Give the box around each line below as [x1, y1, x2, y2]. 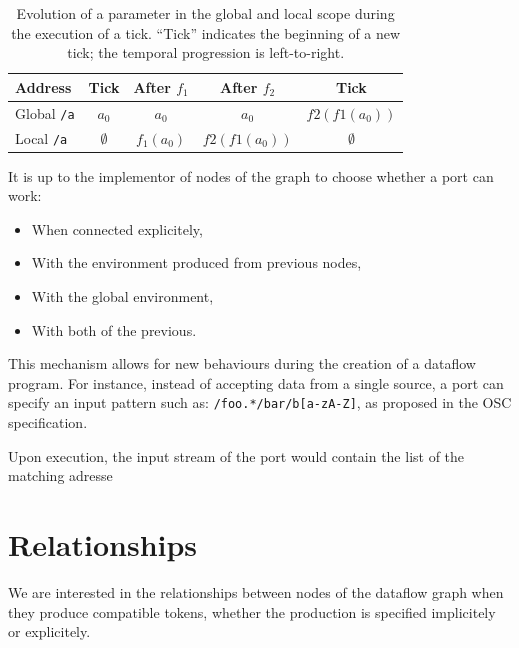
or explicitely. [8, 621, 91, 642]
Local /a [15, 127, 68, 148]
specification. [8, 412, 88, 433]
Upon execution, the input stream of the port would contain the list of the [8, 445, 465, 466]
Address [15, 76, 72, 97]
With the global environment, [31, 286, 214, 307]
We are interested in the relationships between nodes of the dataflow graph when [8, 582, 504, 602]
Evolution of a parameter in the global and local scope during [16, 3, 395, 23]
